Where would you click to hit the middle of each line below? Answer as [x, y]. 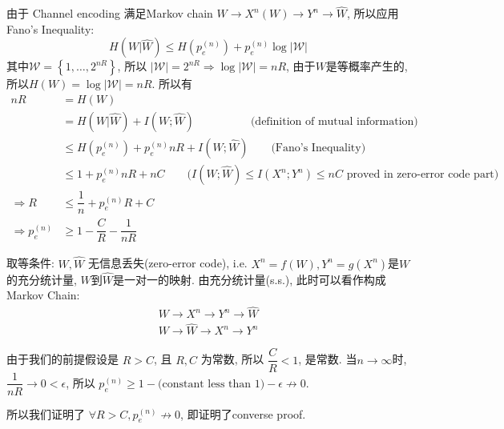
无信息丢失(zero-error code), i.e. [167, 263]
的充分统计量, [42, 279]
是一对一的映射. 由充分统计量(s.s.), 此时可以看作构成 [250, 279]
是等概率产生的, [367, 66]
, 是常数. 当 [328, 359]
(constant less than [204, 384]
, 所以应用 [373, 13]
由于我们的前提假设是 [62, 359]
